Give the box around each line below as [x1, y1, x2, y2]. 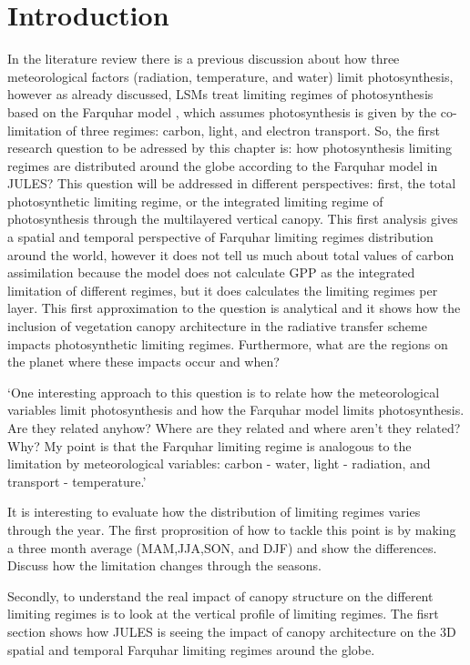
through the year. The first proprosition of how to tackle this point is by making [7, 519, 456, 539]
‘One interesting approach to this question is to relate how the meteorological [7, 382, 440, 401]
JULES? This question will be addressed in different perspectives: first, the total [7, 174, 456, 193]
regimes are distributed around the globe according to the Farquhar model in [7, 156, 438, 175]
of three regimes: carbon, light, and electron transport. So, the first [66, 120, 440, 139]
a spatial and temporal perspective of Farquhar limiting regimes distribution [7, 227, 434, 247]
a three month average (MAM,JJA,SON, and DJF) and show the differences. [7, 538, 437, 557]
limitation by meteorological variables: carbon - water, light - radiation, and [7, 454, 431, 473]
